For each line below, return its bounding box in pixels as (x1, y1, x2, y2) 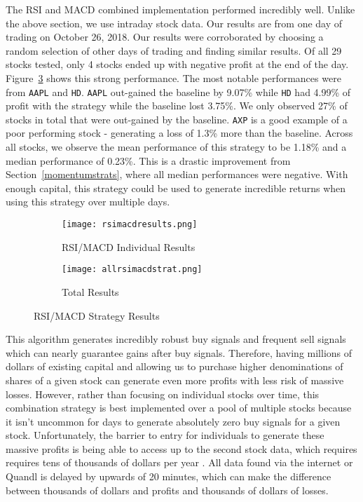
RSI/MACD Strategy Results (34, 308, 160, 323)
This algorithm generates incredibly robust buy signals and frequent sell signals (6, 332, 346, 346)
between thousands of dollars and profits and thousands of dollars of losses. (6, 482, 329, 497)
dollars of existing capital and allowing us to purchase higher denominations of (6, 359, 343, 374)
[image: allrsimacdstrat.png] (62, 264, 203, 275)
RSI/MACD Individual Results (62, 239, 196, 254)
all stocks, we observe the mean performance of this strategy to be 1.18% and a (6, 140, 347, 154)
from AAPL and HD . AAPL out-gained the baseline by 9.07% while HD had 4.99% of (6, 84, 351, 99)
